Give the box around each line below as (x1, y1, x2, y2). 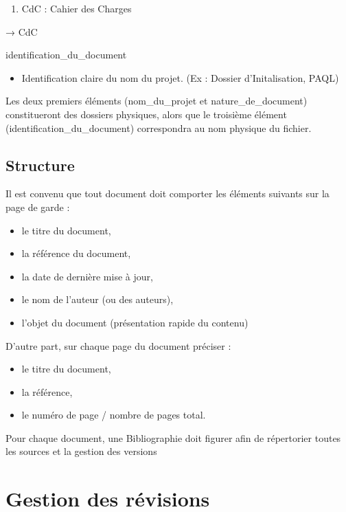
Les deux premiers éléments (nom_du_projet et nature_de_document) (5, 93, 308, 108)
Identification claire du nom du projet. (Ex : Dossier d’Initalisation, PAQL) (21, 70, 339, 85)
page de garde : (5, 199, 70, 214)
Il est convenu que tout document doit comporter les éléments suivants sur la (5, 186, 330, 201)
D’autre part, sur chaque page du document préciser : (5, 338, 231, 353)
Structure (5, 154, 75, 175)
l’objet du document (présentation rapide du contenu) (21, 315, 249, 329)
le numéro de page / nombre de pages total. (21, 408, 206, 422)
